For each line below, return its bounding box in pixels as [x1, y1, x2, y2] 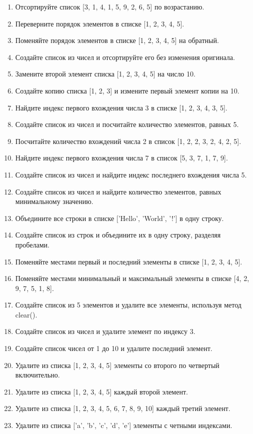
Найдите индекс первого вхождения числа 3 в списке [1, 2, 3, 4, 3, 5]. [15, 102, 227, 112]
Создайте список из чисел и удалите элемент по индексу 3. [15, 326, 195, 336]
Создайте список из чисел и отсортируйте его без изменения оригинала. [15, 51, 235, 62]
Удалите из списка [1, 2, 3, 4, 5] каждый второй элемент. [15, 386, 188, 396]
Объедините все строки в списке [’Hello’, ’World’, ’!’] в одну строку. [15, 212, 224, 223]
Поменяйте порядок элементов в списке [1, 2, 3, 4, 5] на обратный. [15, 35, 219, 45]
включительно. [15, 369, 60, 380]
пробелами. [15, 239, 49, 249]
